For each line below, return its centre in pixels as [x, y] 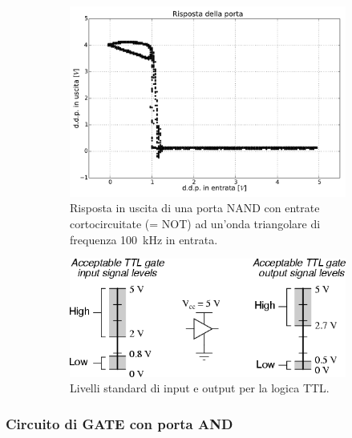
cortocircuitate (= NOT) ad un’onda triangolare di [195, 224]
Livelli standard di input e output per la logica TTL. [200, 388]
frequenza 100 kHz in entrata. [144, 239]
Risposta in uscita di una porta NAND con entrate [195, 208]
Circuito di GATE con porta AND [119, 423]
